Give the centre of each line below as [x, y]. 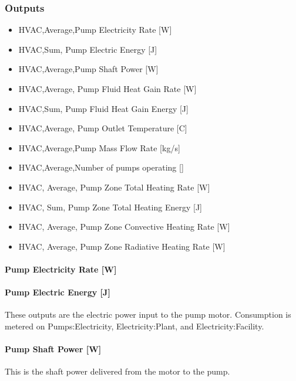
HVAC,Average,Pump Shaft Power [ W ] [88, 69]
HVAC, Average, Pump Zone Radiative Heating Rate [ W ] [122, 246]
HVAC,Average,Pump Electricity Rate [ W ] [95, 30]
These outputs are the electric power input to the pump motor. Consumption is [148, 314]
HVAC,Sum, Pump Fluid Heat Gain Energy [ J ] [103, 108]
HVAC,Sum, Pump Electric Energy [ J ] [88, 49]
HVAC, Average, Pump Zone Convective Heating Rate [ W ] [124, 227]
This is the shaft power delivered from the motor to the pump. [117, 371]
